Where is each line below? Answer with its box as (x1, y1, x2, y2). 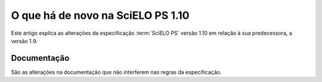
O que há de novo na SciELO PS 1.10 (11, 9, 190, 22)
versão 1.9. (11, 37, 38, 44)
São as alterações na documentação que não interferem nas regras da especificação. (11, 68, 222, 76)
